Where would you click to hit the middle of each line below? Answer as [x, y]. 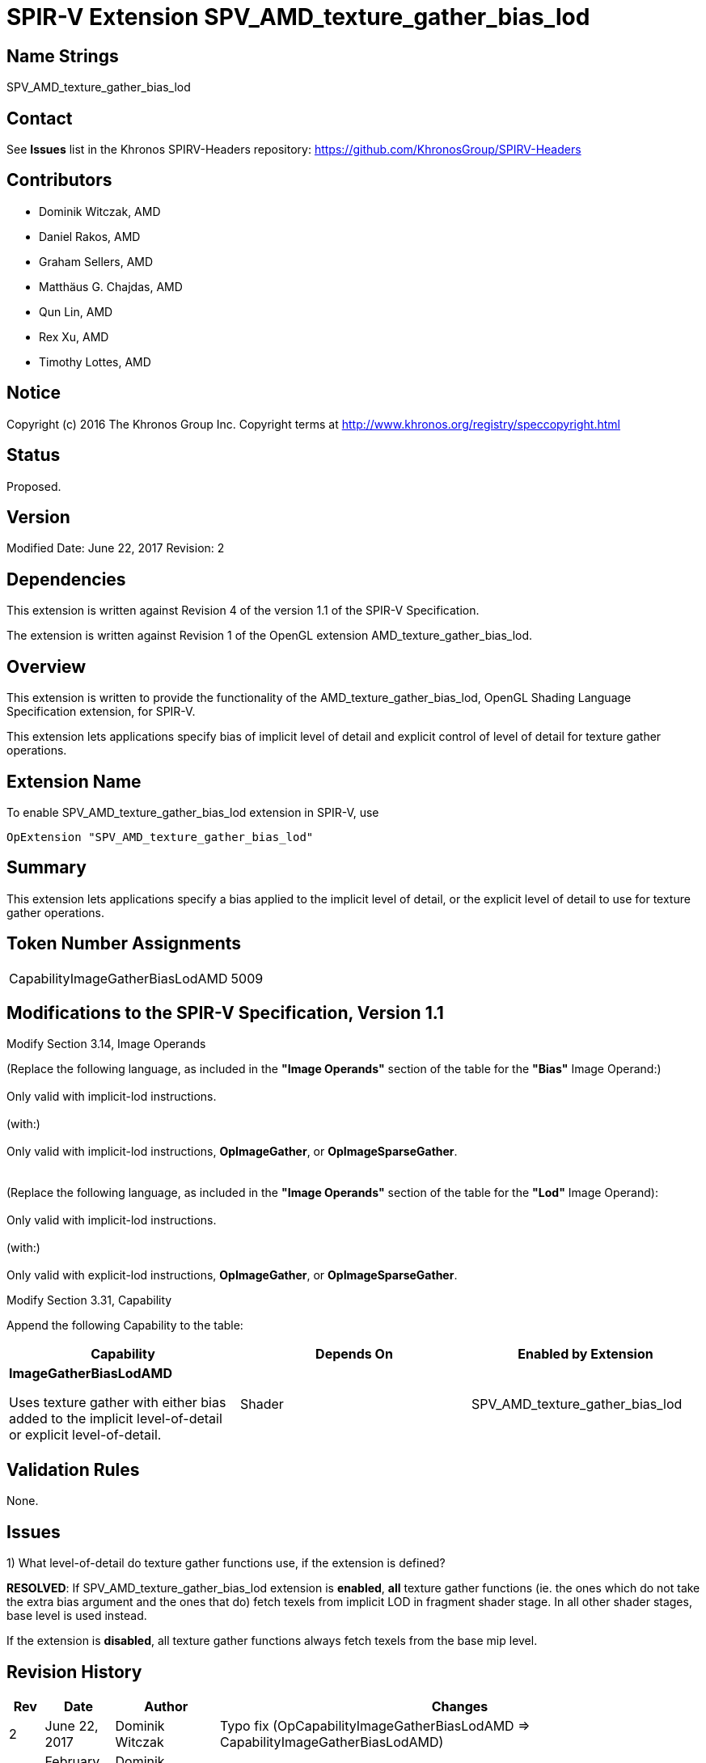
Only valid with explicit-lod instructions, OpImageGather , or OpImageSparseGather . [232, 1275]
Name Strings [63, 56]
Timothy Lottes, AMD [95, 361]
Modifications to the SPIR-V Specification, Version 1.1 [225, 1013]
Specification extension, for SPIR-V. [101, 712]
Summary [47, 868]
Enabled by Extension [586, 1354]
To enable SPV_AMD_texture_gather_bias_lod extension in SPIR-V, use [193, 812]
